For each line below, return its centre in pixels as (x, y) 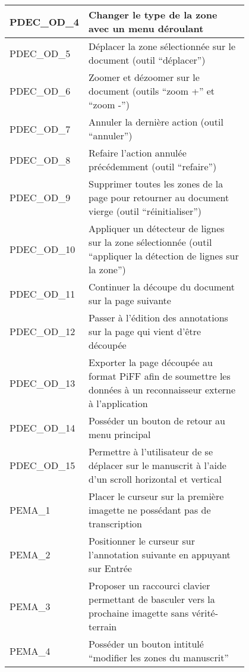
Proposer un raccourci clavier (149, 585)
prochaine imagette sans (139, 613)
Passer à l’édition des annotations (158, 318)
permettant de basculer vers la (152, 599)
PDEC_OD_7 (40, 129)
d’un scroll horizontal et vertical (155, 479)
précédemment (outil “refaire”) (153, 166)
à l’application (118, 403)
